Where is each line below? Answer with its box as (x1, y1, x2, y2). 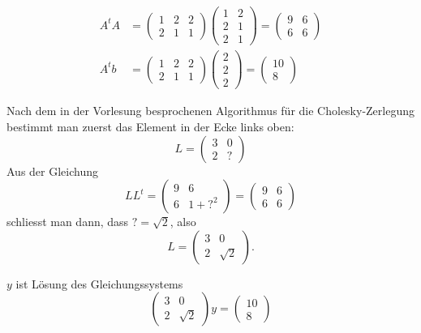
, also (170, 213, 196, 230)
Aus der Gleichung (6, 162, 98, 179)
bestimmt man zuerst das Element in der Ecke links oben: (6, 117, 294, 134)
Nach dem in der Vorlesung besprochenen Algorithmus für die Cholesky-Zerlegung (6, 102, 415, 119)
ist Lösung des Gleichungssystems (15, 275, 183, 292)
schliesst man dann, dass (6, 213, 129, 230)
